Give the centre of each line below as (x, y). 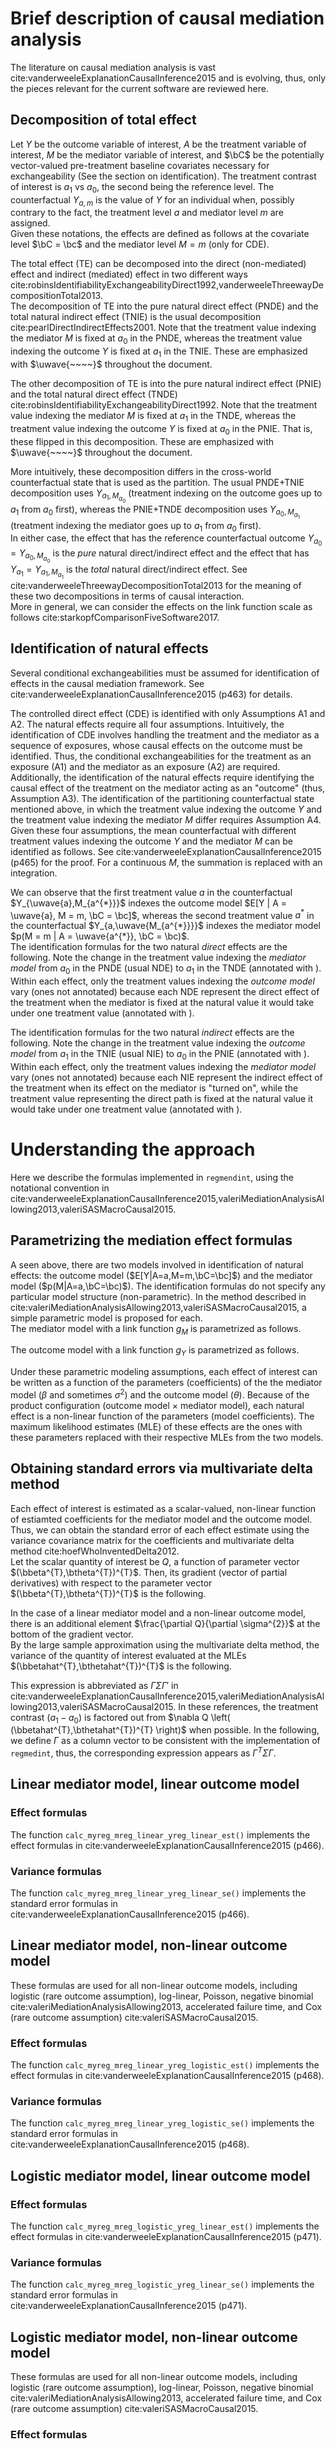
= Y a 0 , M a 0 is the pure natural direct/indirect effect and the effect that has (160, 555)
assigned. (30, 223)
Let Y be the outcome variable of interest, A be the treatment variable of (158, 144)
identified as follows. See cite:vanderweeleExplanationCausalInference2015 (166, 851)
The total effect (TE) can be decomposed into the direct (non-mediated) (158, 264)
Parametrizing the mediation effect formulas (151, 1240)
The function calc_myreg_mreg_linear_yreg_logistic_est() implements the (165, 2065)
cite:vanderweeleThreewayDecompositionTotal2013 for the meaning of (156, 585)
